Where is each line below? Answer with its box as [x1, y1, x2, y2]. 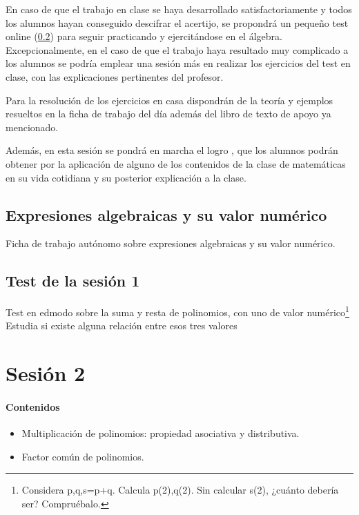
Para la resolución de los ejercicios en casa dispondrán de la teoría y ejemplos [6, 93, 333, 107]
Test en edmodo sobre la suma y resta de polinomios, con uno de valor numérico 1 [6, 303, 349, 319]
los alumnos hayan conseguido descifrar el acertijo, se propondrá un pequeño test [6, 15, 349, 30]
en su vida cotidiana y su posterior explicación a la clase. [6, 170, 246, 184]
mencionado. [6, 119, 59, 134]
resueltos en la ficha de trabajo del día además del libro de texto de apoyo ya [6, 106, 331, 121]
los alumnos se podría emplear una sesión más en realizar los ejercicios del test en [6, 56, 351, 70]
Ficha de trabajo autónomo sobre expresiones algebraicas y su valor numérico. [6, 236, 336, 251]
